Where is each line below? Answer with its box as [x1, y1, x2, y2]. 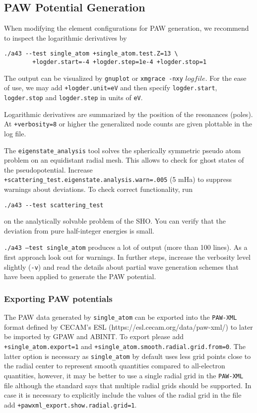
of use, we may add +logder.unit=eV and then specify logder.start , [4, 82, 217, 93]
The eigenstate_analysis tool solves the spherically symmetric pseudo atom [4, 145, 241, 155]
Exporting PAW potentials [4, 292, 113, 304]
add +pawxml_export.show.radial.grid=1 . [4, 399, 137, 410]
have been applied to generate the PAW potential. [4, 271, 156, 282]
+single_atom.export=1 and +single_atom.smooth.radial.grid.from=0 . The [4, 341, 246, 352]
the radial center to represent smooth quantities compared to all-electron [4, 360, 225, 371]
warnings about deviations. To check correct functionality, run [4, 184, 193, 194]
